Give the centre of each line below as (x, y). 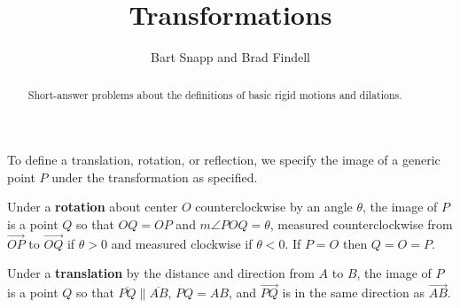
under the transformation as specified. (155, 177)
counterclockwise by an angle (274, 207)
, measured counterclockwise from (361, 223)
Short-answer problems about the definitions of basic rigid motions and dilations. (215, 94)
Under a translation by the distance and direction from (161, 273)
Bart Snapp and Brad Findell (230, 57)
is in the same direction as (353, 293)
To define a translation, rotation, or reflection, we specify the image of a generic (224, 160)
